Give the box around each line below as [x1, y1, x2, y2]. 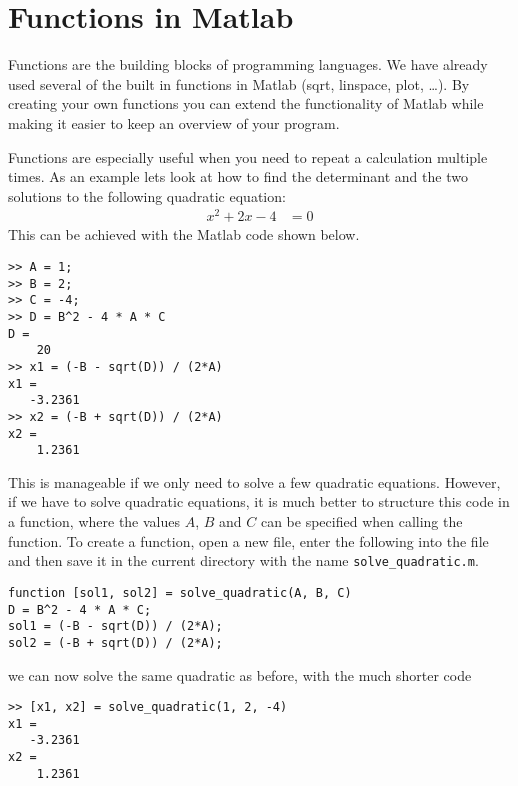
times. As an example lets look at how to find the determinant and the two [8, 166, 468, 187]
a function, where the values [8, 511, 181, 532]
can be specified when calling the [260, 511, 463, 532]
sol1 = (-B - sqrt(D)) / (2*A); [8, 619, 223, 634]
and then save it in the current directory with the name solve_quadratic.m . [8, 550, 479, 571]
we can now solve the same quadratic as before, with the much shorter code [8, 664, 472, 685]
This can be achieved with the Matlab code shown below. [8, 224, 360, 245]
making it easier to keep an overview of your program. [8, 112, 340, 133]
